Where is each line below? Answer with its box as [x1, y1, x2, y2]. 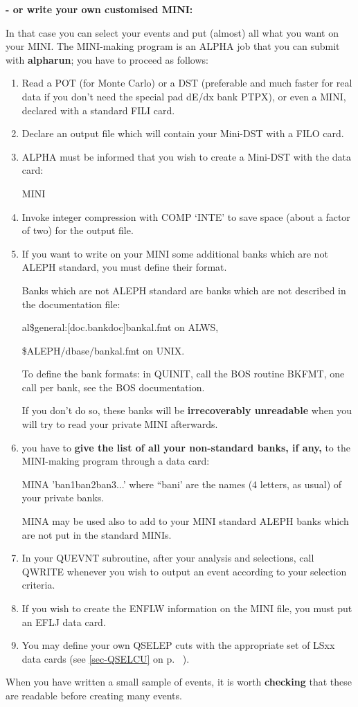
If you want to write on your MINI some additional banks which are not [21, 246, 328, 260]
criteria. [21, 578, 55, 592]
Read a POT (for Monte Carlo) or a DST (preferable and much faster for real [21, 75, 352, 90]
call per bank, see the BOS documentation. [21, 379, 205, 394]
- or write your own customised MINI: [6, 2, 193, 16]
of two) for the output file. [21, 223, 134, 238]
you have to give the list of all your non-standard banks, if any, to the [21, 440, 350, 454]
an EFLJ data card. [21, 614, 106, 629]
